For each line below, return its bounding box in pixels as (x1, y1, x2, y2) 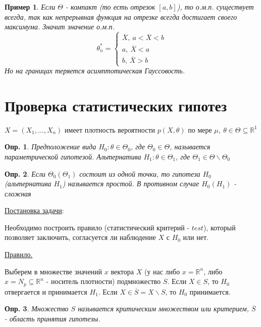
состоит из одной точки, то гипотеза (79, 168, 200, 179)
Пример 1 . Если (5, 2, 56, 12)
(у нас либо (144, 266, 180, 276)
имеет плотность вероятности (65, 124, 155, 135)
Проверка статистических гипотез (5, 95, 227, 115)
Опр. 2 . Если (5, 168, 46, 179)
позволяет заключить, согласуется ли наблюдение (5, 232, 156, 242)
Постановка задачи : (5, 205, 64, 216)
